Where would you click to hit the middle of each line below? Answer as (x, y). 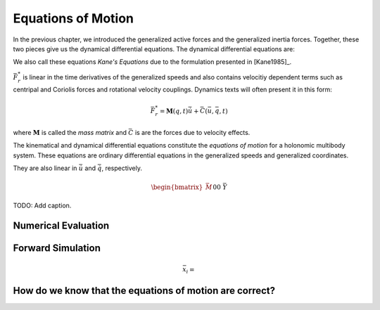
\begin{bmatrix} (177, 187)
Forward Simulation (57, 248)
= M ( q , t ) (174, 111)
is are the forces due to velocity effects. (192, 132)
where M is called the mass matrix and (70, 132)
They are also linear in (45, 168)
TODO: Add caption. (42, 206)
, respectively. (122, 168)
